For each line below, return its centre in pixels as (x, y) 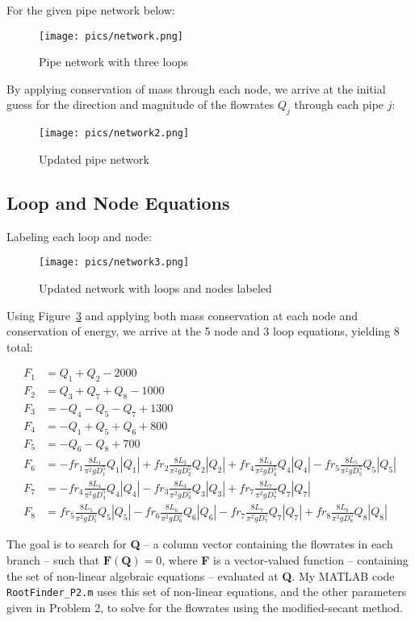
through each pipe (339, 104)
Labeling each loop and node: (79, 236)
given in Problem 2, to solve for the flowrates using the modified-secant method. (205, 607)
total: (20, 346)
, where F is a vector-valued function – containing (285, 559)
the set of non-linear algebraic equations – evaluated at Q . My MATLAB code (201, 575)
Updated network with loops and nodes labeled (155, 288)
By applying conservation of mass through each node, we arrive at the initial (196, 88)
